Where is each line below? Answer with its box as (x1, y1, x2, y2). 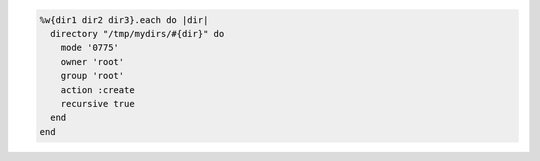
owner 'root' (60, 56, 125, 67)
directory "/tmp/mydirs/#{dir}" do (50, 28, 225, 39)
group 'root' (60, 70, 125, 82)
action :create (60, 84, 135, 95)
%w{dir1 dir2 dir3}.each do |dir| (39, 14, 209, 25)
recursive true (60, 98, 135, 109)
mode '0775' (60, 42, 120, 54)
